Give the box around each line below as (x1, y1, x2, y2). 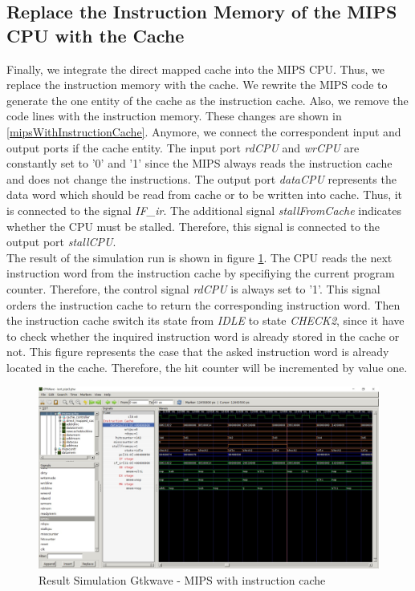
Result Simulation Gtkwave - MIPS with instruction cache (39, 571, 326, 588)
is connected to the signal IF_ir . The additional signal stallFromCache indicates (6, 201, 402, 218)
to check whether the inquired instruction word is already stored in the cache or (6, 327, 400, 344)
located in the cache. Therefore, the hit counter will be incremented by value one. (6, 358, 408, 375)
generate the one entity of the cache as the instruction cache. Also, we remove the (6, 91, 409, 108)
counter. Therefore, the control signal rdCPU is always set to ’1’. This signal (6, 280, 380, 297)
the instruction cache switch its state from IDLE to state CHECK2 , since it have (6, 312, 405, 329)
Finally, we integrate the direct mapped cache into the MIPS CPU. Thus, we (6, 60, 384, 77)
